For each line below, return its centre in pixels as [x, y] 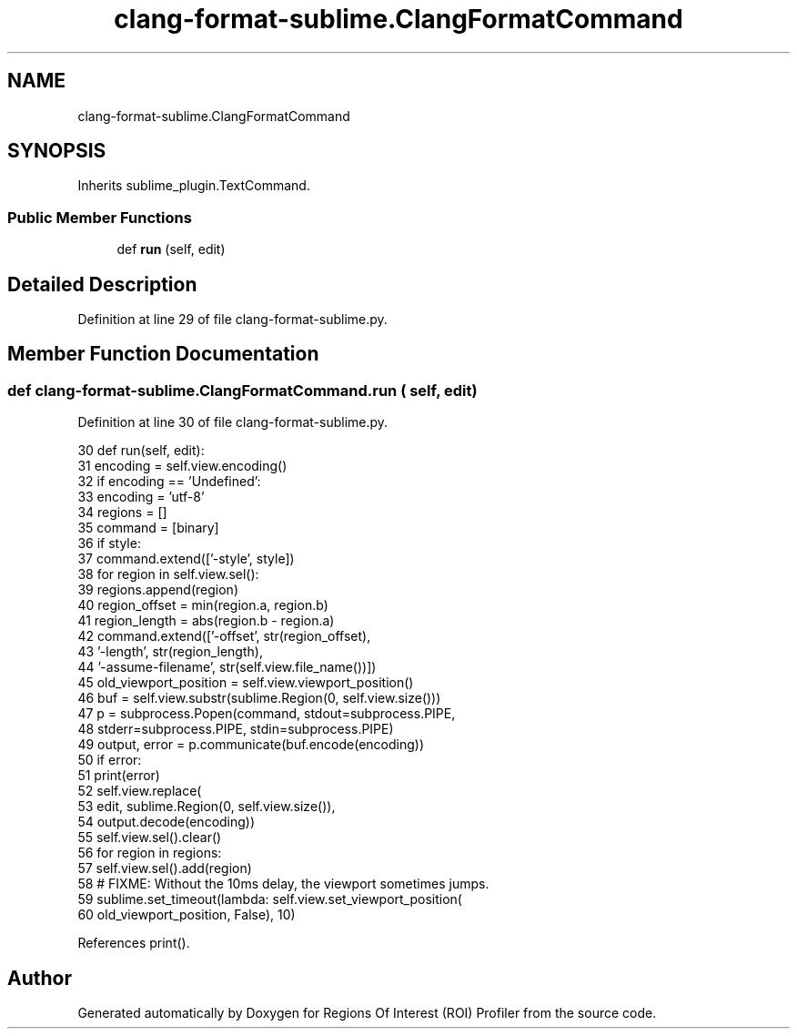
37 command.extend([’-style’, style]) [186, 559]
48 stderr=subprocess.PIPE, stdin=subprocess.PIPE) [236, 729]
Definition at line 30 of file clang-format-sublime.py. [233, 422]
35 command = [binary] [148, 528]
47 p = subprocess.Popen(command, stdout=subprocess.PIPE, [267, 714]
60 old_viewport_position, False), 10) [187, 915]
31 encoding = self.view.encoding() [182, 466]
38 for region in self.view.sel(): [168, 574]
